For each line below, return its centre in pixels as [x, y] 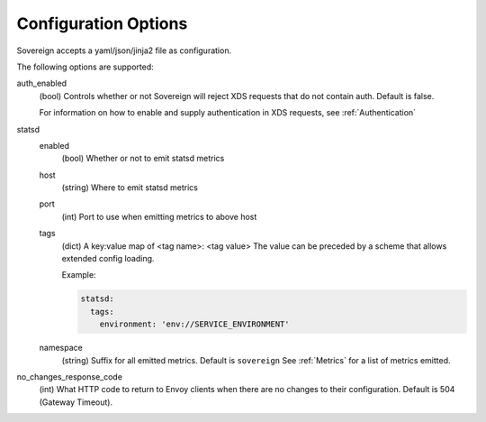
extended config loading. [108, 259]
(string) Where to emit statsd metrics [130, 188]
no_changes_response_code [70, 376]
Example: [79, 275]
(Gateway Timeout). [76, 402]
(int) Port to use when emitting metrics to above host [159, 216]
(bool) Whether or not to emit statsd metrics [143, 159]
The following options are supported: [85, 67]
